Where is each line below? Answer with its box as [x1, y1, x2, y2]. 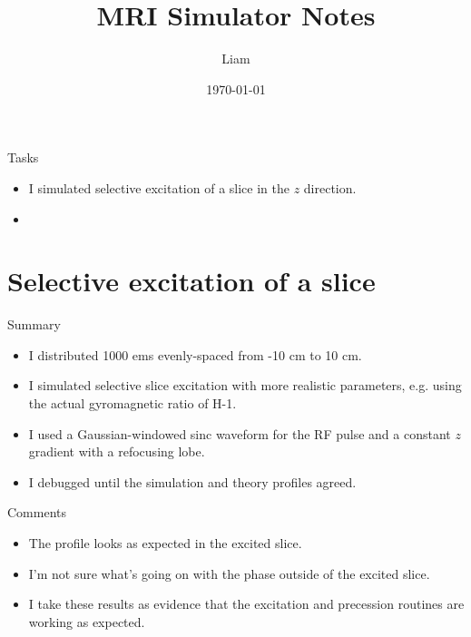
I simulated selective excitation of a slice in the [28, 178, 289, 197]
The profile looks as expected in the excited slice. [28, 533, 302, 552]
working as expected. [28, 612, 145, 631]
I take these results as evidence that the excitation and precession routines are [28, 594, 465, 613]
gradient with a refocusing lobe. [28, 442, 205, 461]
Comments [7, 503, 67, 522]
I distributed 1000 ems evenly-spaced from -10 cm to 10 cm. [28, 345, 362, 364]
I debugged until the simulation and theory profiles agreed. [28, 472, 357, 491]
